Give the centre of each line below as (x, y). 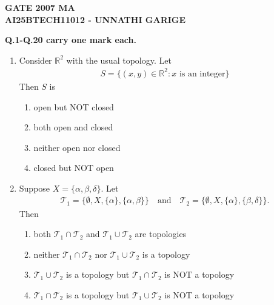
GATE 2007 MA (40, 7)
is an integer (202, 74)
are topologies (161, 234)
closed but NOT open (74, 168)
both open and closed (73, 127)
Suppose (35, 188)
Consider (35, 60)
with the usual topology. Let (119, 60)
